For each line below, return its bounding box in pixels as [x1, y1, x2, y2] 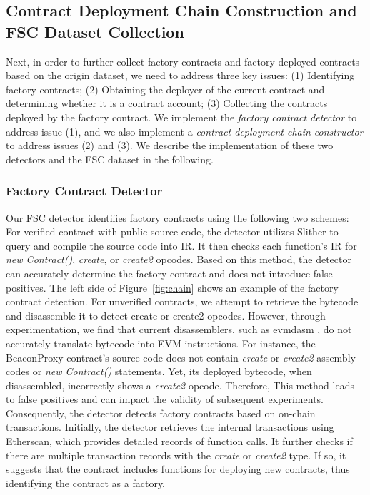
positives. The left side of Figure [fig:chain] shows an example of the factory [6, 280, 339, 295]
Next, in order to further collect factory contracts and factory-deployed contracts [6, 53, 360, 68]
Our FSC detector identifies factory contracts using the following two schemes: [6, 210, 349, 225]
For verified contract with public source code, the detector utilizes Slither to [6, 224, 339, 239]
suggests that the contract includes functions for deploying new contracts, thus [6, 461, 350, 476]
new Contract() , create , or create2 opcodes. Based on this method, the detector [6, 252, 351, 267]
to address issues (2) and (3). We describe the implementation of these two [6, 138, 334, 153]
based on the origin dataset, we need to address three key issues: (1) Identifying [6, 68, 355, 83]
